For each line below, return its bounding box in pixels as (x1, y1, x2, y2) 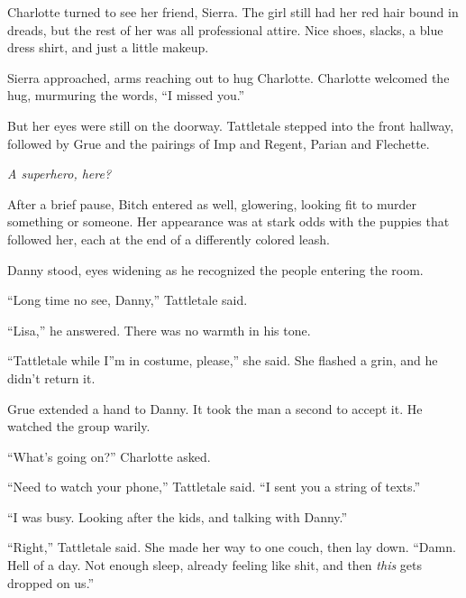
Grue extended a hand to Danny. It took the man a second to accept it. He (7, 399, 423, 418)
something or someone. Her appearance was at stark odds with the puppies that (7, 212, 450, 231)
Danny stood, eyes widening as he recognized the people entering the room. (7, 260, 424, 279)
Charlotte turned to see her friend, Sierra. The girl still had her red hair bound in (7, 3, 459, 21)
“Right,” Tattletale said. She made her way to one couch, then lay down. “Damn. (7, 538, 456, 557)
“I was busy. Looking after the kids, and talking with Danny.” (7, 507, 348, 526)
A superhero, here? (7, 164, 112, 183)
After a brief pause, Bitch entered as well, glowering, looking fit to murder (7, 194, 417, 213)
